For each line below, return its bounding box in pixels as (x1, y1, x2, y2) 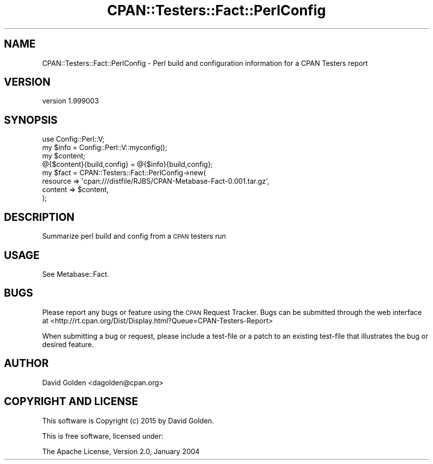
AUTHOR (4, 357, 49, 370)
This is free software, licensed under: (42, 431, 164, 440)
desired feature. (42, 340, 94, 349)
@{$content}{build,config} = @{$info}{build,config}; (42, 160, 213, 169)
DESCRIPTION (4, 210, 75, 223)
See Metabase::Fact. (42, 269, 109, 278)
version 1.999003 (42, 97, 99, 105)
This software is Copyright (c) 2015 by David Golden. (42, 416, 214, 425)
